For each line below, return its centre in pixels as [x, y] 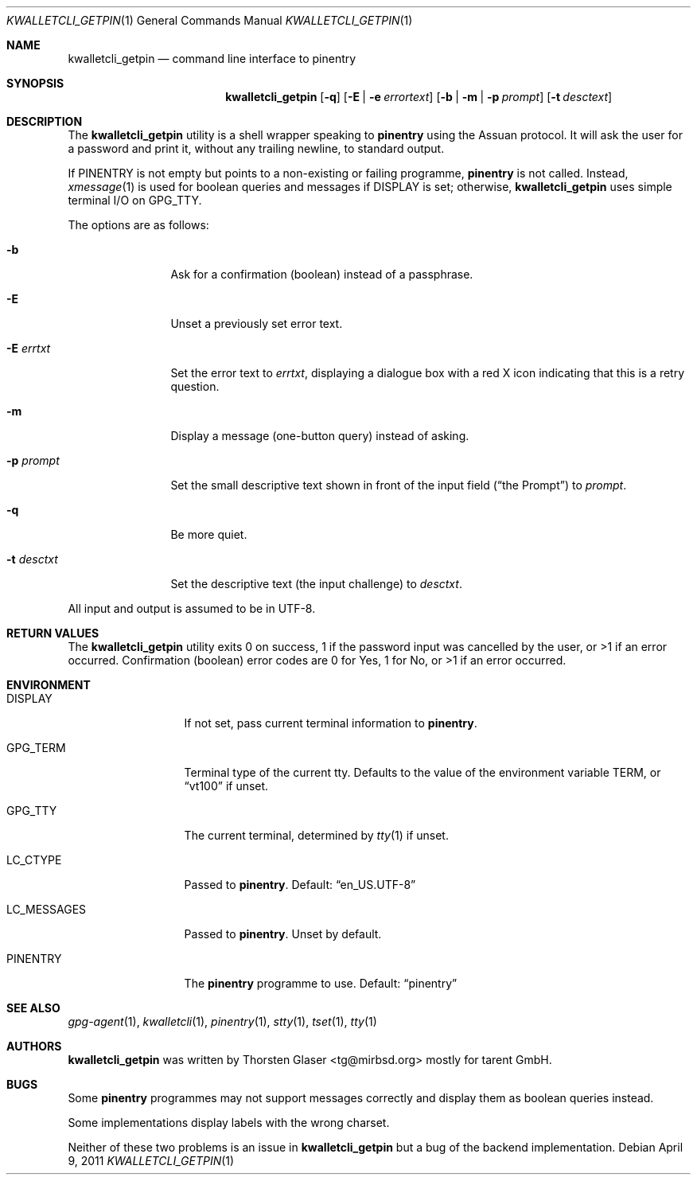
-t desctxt [32, 559]
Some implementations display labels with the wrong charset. [229, 1123]
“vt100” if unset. [226, 786]
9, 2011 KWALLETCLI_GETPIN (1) [151, 1161]
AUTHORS [34, 1046]
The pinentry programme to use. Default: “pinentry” [321, 983]
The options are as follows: [138, 225]
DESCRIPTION [45, 121]
